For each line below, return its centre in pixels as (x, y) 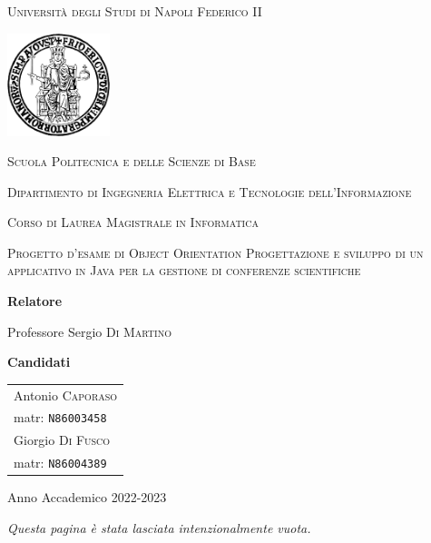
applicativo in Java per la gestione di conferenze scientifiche (184, 270)
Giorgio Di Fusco (62, 440)
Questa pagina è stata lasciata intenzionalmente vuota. (159, 527)
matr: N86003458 (60, 417)
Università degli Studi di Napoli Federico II (135, 11)
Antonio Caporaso (66, 395)
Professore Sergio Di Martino (89, 331)
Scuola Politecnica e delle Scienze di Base (132, 161)
